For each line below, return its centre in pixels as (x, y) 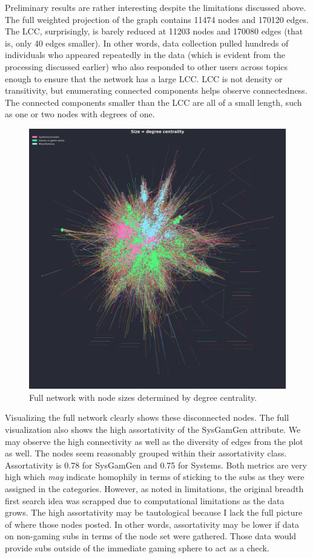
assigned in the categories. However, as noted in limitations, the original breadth (154, 488)
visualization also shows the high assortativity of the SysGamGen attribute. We (153, 430)
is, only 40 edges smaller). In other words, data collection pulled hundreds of (147, 43)
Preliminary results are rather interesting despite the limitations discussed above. (156, 7)
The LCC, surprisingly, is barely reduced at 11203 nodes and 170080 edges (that (154, 31)
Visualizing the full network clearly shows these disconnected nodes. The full (147, 417)
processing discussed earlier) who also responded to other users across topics (147, 66)
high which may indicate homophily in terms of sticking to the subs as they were (155, 477)
